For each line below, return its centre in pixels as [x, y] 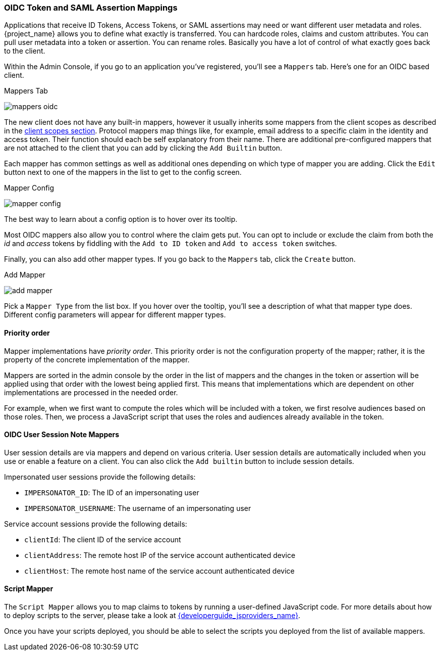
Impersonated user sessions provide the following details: [100, 477]
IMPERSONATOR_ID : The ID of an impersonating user [112, 492]
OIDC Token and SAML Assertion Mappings [91, 8]
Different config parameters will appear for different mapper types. [115, 315]
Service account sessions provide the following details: [96, 524]
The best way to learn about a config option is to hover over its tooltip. [121, 219]
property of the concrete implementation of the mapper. [97, 359]
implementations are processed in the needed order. [91, 392]
